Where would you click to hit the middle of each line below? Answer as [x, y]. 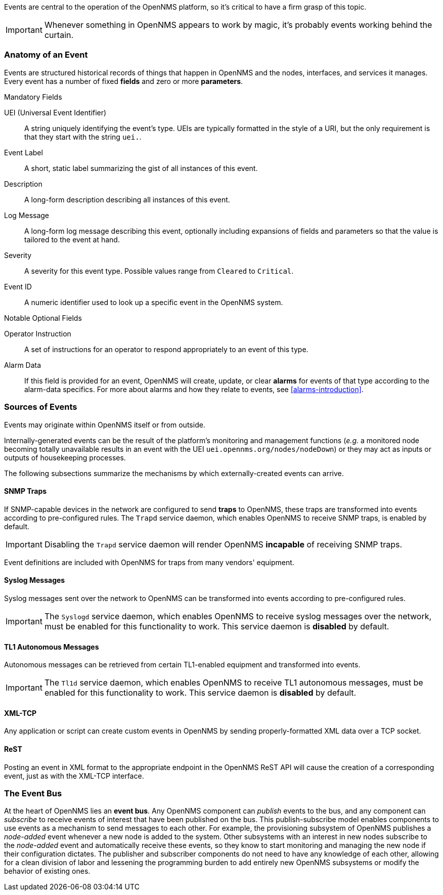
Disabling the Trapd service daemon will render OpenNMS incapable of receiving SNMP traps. [223, 544]
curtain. [59, 35]
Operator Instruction [38, 333]
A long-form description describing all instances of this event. [127, 199]
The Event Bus [33, 793]
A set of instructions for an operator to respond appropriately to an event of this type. [166, 349]
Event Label [24, 152]
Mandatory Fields [33, 97]
